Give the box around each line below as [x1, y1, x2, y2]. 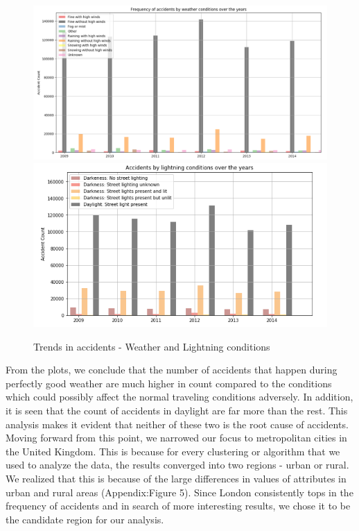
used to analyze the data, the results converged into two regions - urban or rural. [6, 457, 349, 472]
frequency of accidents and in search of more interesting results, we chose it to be [6, 498, 351, 513]
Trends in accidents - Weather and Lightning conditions [33, 339, 270, 353]
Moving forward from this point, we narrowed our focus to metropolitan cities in [6, 430, 347, 445]
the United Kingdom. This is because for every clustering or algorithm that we [6, 444, 340, 458]
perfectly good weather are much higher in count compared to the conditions [6, 376, 332, 390]
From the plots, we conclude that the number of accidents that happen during [6, 362, 338, 377]
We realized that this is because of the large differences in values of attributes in [6, 471, 347, 485]
